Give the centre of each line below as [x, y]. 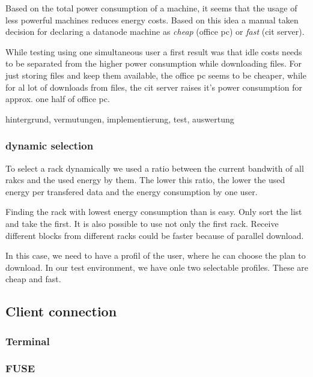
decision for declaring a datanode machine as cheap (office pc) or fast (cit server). [155, 32]
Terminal [28, 341]
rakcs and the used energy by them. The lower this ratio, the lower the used [145, 180]
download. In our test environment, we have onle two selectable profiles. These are [157, 267]
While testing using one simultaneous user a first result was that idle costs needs [154, 51]
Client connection [61, 311]
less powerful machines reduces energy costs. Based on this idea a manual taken [152, 20]
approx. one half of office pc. [58, 99]
